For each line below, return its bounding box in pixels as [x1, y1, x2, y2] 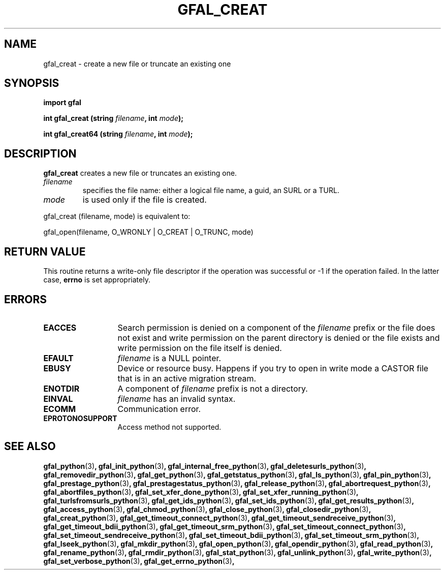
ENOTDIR [43, 383, 80, 394]
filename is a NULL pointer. [117, 353, 221, 363]
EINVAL [43, 393, 73, 404]
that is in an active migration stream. [117, 373, 257, 384]
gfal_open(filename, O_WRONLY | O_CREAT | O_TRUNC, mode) [43, 228, 253, 237]
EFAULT [43, 353, 74, 363]
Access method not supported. [117, 422, 221, 431]
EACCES [43, 322, 77, 333]
